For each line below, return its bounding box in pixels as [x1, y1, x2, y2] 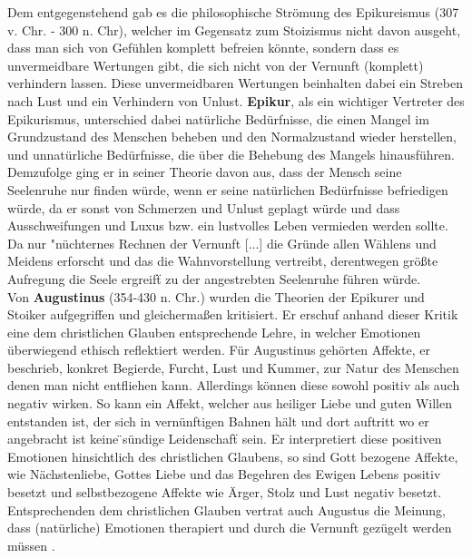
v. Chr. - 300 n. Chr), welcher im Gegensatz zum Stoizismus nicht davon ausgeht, [7, 20, 461, 39]
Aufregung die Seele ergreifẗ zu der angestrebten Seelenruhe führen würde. [7, 269, 421, 288]
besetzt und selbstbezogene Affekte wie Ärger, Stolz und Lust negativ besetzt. [7, 483, 442, 502]
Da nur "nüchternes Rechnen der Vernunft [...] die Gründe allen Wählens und [7, 233, 437, 252]
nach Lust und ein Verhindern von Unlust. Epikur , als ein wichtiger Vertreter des [7, 91, 465, 110]
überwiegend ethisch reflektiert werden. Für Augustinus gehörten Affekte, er [7, 340, 430, 359]
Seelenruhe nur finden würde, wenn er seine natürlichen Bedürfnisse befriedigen [7, 180, 448, 199]
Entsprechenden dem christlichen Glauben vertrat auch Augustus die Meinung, [7, 500, 447, 519]
